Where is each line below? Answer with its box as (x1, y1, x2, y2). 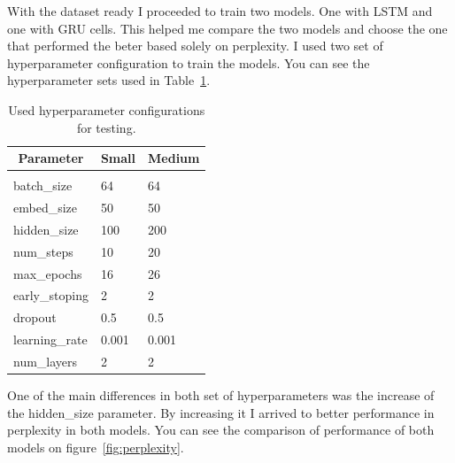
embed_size (13, 198, 78, 217)
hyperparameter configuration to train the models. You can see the (7, 53, 370, 72)
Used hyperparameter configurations (8, 100, 205, 119)
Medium (148, 149, 200, 167)
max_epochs (13, 264, 82, 282)
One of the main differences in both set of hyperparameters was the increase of (7, 386, 435, 405)
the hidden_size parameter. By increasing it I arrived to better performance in (7, 403, 435, 421)
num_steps (13, 242, 73, 260)
